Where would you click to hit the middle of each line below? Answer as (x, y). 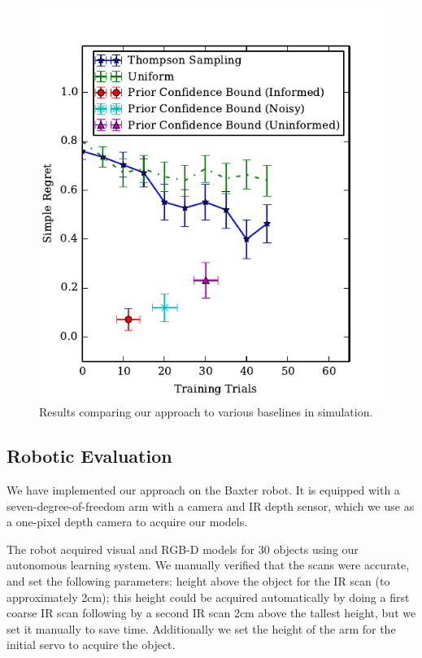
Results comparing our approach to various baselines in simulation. (206, 412)
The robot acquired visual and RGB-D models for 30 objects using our (183, 549)
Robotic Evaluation (89, 456)
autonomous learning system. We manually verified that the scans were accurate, (208, 565)
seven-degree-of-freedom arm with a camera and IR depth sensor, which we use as (211, 505)
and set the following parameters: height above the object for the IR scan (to (198, 580)
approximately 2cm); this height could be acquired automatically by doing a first (208, 597)
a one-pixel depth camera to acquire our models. (127, 522)
